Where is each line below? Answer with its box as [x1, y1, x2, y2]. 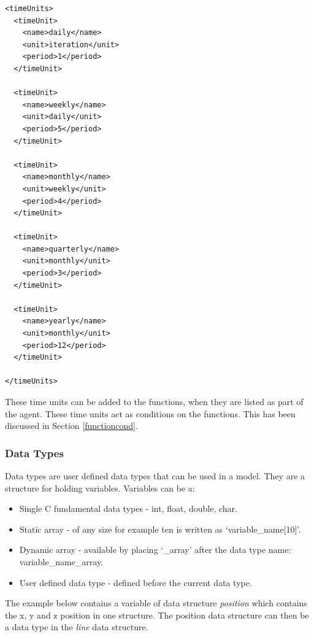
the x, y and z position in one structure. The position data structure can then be [5, 608, 309, 621]
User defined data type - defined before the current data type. [19, 576, 252, 589]
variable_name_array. [19, 555, 104, 568]
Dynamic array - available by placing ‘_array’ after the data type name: [19, 543, 291, 556]
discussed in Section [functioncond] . [5, 419, 138, 432]
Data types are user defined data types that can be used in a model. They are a [5, 469, 305, 482]
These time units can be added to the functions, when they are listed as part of [5, 395, 304, 407]
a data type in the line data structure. [5, 620, 148, 633]
